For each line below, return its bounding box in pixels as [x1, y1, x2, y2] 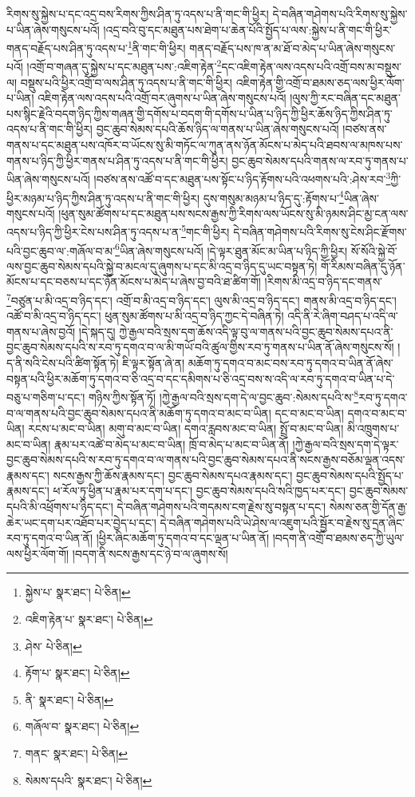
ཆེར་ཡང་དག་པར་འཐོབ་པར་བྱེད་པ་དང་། [6, 513, 156, 530]
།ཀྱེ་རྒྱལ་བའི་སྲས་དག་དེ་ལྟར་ [292, 435, 399, 452]
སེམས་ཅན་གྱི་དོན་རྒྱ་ [329, 498, 408, 515]
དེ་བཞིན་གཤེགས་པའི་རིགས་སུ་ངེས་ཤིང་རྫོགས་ [233, 224, 407, 240]
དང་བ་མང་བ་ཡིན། [275, 404, 344, 421]
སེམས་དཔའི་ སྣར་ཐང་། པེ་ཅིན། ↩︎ [25, 771, 152, 788]
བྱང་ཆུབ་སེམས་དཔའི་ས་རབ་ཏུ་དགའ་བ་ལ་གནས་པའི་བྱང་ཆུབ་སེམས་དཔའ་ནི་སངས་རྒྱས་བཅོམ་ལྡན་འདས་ [6, 451, 405, 468]
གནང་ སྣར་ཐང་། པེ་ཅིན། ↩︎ [25, 745, 128, 761]
